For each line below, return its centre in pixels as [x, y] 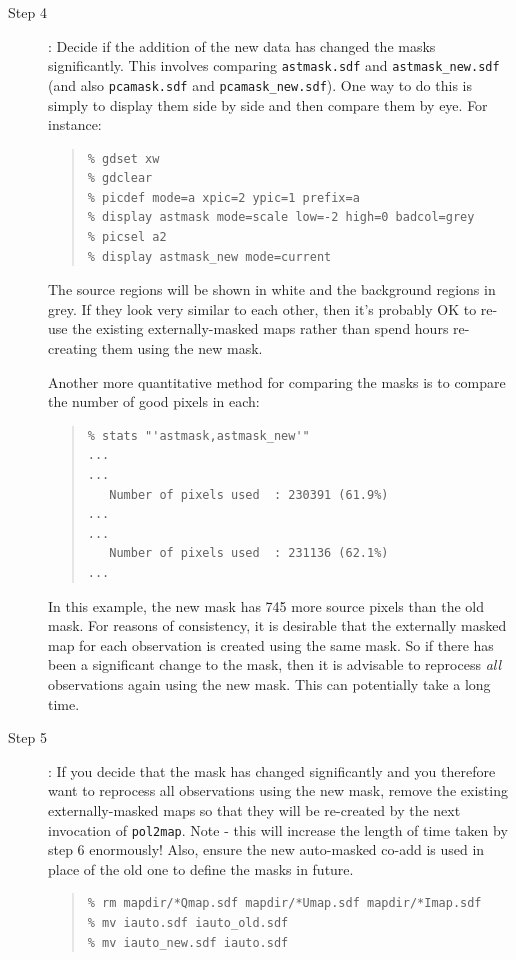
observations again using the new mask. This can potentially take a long [269, 683]
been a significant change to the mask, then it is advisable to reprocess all [275, 664]
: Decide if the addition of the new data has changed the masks [242, 45]
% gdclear [120, 178]
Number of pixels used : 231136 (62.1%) [249, 553]
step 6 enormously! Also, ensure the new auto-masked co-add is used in [266, 849]
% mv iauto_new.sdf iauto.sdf [188, 942]
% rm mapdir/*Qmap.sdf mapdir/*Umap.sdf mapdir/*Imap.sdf [284, 903]
